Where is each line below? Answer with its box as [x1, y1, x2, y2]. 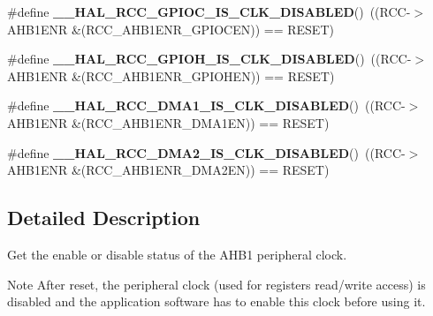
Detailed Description [7, 204, 201, 231]
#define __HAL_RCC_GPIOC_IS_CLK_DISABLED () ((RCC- [7, 3, 411, 20]
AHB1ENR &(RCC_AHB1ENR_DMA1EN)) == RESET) [7, 113, 330, 132]
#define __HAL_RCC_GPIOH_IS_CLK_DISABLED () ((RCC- [7, 49, 412, 68]
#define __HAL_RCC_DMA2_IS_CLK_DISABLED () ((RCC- [7, 143, 406, 162]
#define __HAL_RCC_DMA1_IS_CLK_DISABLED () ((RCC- [7, 96, 406, 115]
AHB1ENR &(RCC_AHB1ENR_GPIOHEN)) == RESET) [7, 66, 335, 85]
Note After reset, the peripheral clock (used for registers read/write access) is [7, 275, 426, 293]
